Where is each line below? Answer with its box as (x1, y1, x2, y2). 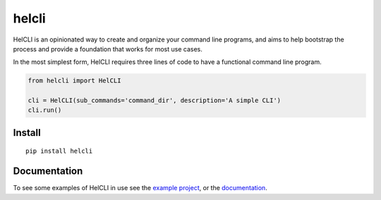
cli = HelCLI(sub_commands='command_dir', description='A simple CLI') (28, 96, 282, 105)
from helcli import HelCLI (28, 77, 121, 85)
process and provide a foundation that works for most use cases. (13, 44, 202, 53)
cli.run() (28, 106, 62, 114)
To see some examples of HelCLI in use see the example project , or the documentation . (13, 184, 267, 192)
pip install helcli (25, 147, 93, 155)
